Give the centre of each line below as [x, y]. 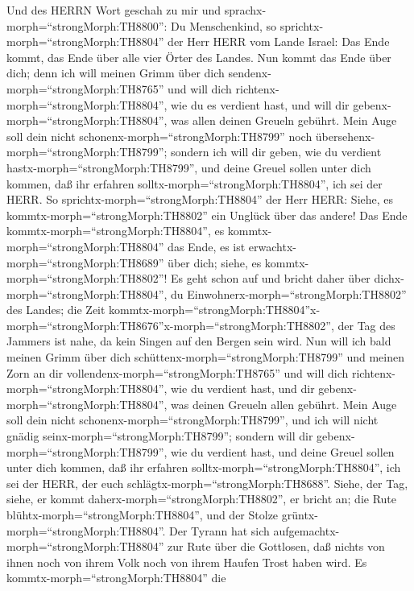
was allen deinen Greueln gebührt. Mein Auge [284, 120]
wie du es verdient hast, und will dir [260, 104]
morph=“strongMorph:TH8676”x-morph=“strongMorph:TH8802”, [170, 325]
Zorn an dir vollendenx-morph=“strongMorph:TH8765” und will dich [178, 372]
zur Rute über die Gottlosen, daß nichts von [276, 546]
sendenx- [250, 73]
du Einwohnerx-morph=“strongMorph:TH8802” [289, 293]
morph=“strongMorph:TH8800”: [87, 25]
